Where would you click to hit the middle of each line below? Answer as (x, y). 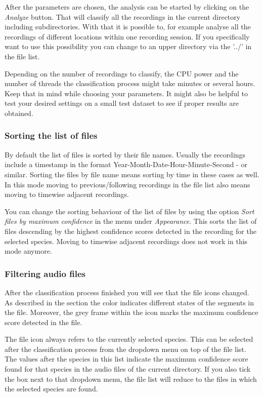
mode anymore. (28, 251)
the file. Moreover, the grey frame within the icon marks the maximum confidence (131, 312)
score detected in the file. (43, 322)
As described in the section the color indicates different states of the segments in (129, 302)
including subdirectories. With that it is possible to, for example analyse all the (128, 27)
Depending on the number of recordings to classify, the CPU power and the (122, 73)
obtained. (19, 113)
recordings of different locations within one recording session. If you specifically (127, 36)
